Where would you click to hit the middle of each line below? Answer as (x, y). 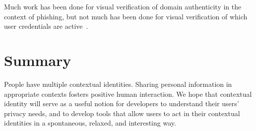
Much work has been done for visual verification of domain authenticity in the (123, 6)
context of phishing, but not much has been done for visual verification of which (126, 16)
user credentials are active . (46, 26)
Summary (38, 60)
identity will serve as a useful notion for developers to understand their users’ (122, 103)
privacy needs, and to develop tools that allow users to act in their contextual (122, 113)
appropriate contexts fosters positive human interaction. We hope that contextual (128, 94)
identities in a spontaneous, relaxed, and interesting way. (90, 123)
